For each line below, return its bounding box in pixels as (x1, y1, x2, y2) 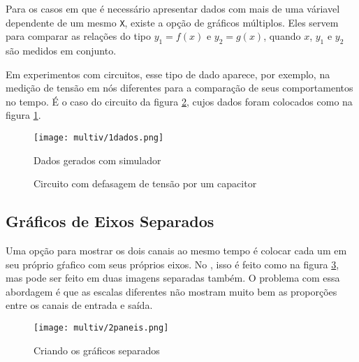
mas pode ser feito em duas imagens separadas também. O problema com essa (6, 270, 340, 285)
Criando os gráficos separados (34, 342, 160, 357)
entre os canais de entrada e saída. (6, 298, 153, 312)
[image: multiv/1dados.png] (34, 133, 164, 143)
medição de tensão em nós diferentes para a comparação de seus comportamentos (6, 80, 353, 95)
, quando (263, 29, 301, 43)
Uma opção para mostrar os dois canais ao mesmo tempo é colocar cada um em (6, 243, 347, 258)
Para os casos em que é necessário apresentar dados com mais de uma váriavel (6, 1, 340, 15)
